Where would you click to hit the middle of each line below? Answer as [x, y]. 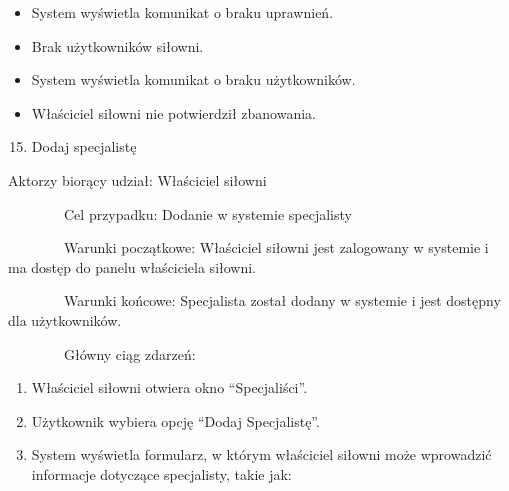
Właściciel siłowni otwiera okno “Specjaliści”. [169, 387]
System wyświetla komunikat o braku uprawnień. [182, 12]
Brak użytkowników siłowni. [117, 45]
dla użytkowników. [65, 319]
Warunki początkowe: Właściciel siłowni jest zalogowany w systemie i [276, 247]
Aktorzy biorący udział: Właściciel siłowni [137, 179]
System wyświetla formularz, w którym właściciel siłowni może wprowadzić [261, 454]
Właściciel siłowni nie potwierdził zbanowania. [173, 112]
